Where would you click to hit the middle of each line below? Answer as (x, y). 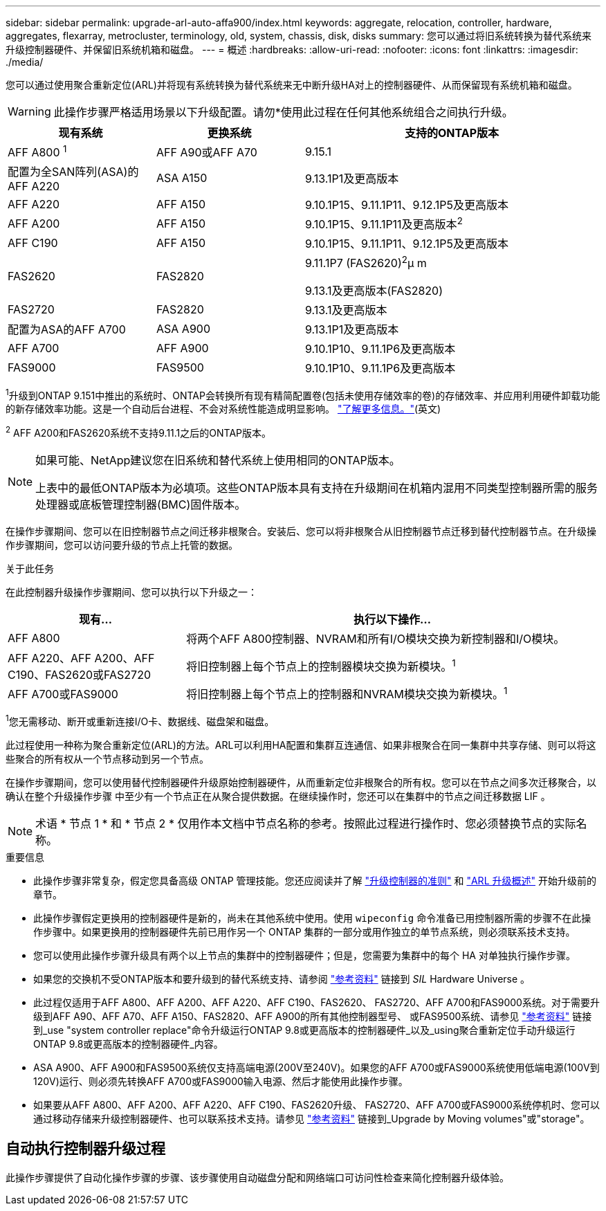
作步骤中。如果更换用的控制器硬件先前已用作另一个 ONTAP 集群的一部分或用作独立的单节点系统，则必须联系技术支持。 (304, 931)
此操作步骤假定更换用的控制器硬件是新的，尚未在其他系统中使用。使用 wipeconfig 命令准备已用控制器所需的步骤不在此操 (312, 918)
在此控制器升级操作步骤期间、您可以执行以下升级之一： (131, 592)
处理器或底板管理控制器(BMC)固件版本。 (141, 504)
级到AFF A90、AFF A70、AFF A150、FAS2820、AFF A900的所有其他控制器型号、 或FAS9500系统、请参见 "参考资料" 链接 (313, 1016)
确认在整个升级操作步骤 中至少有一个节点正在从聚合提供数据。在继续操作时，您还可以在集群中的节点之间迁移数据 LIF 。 (278, 796)
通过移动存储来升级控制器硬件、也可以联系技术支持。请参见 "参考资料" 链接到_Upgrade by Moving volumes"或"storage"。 (312, 1118)
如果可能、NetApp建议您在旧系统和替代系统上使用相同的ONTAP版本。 (218, 460)
